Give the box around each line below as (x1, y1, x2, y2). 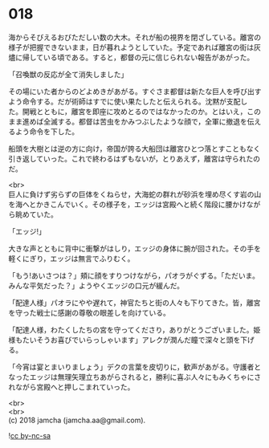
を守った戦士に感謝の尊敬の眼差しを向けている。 (8, 307, 170, 317)
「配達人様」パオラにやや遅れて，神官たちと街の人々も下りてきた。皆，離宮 (8, 298, 261, 307)
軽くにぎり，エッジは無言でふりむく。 (8, 254, 135, 263)
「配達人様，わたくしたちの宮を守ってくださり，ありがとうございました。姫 (8, 324, 261, 334)
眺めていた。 (14, 210, 58, 219)
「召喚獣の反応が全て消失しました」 (8, 69, 128, 79)
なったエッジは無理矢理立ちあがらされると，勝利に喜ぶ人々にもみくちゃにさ (8, 372, 262, 381)
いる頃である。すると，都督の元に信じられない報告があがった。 (43, 52, 255, 62)
